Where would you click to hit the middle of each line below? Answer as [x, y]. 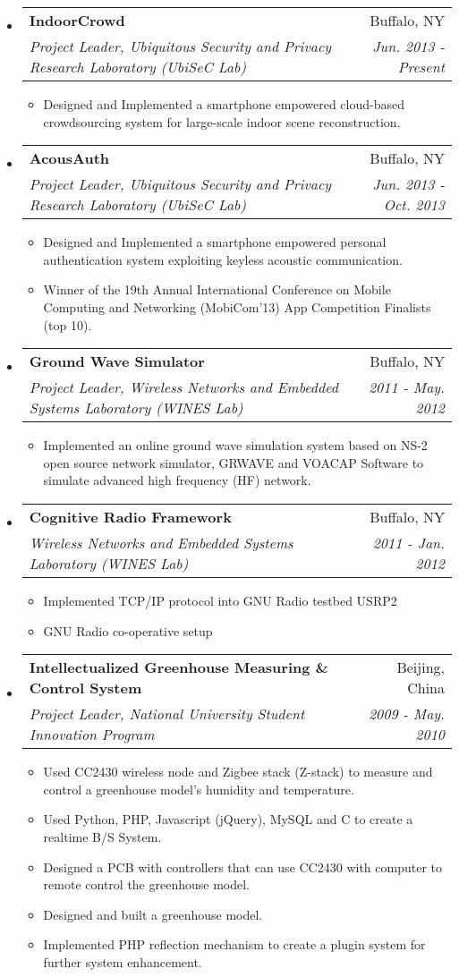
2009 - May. [406, 714]
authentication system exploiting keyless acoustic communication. [223, 259]
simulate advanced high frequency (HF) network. [177, 480]
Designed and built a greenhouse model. [153, 914]
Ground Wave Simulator [117, 361]
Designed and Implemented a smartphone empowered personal [215, 242]
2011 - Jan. [408, 542]
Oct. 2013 [414, 205]
